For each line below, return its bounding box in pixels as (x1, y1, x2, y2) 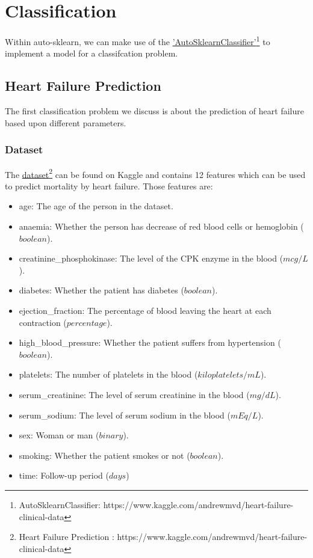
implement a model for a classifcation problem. (5, 47, 178, 60)
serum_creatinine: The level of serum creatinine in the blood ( (19, 388, 250, 400)
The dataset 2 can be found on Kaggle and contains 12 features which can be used (5, 166, 306, 180)
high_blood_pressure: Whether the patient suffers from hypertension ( (19, 336, 281, 349)
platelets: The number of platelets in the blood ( (19, 368, 198, 381)
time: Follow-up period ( (19, 469, 109, 482)
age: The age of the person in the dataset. (19, 200, 173, 212)
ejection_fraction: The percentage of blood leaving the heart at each (19, 304, 271, 316)
